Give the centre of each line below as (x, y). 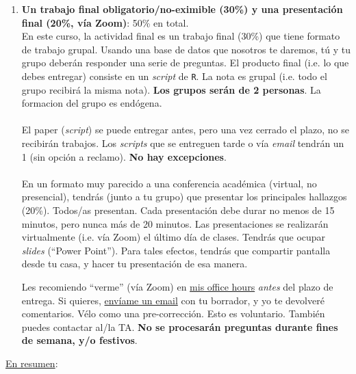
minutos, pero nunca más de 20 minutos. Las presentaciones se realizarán (175, 223)
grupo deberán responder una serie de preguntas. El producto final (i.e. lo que (185, 63)
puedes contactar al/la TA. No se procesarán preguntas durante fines (180, 326)
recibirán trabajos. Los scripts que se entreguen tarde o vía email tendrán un (183, 143)
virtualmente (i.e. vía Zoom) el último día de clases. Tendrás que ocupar (174, 237)
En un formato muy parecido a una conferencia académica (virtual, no (169, 183)
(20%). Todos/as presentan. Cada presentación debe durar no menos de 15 (178, 210)
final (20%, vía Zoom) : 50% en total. (105, 22)
